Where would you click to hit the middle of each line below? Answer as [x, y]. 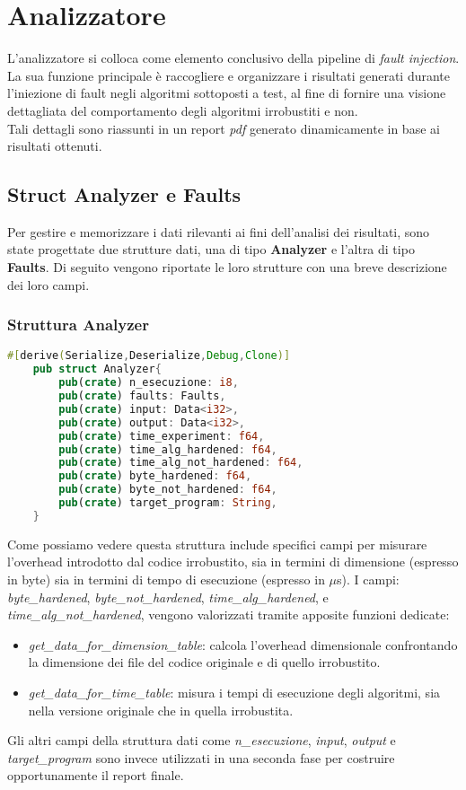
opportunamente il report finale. [96, 775]
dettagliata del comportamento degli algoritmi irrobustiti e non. [183, 110]
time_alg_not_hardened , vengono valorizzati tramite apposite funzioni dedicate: [229, 614]
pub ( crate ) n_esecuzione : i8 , [149, 383]
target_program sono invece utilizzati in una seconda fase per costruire [201, 757]
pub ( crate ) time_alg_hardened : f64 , [168, 449]
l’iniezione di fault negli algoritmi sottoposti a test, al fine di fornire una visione [227, 93]
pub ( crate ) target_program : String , [168, 503]
